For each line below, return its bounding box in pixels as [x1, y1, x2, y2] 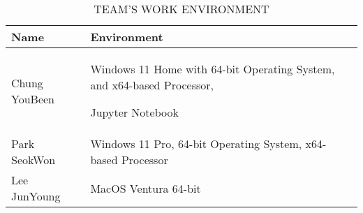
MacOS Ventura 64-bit [90, 179, 201, 196]
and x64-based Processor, [90, 77, 214, 93]
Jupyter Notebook [90, 104, 179, 120]
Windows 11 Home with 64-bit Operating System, [90, 61, 335, 77]
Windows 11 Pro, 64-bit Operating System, [90, 135, 302, 152]
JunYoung [11, 188, 61, 204]
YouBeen [11, 90, 55, 107]
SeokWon [11, 152, 56, 168]
